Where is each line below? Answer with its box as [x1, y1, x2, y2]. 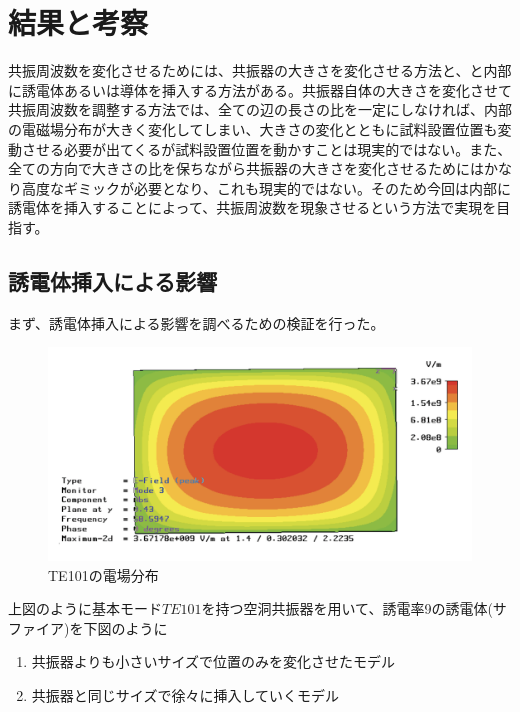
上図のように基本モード [8, 598, 162, 619]
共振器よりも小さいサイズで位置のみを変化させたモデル [31, 651, 396, 672]
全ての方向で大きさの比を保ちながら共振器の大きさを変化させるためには [8, 158, 484, 179]
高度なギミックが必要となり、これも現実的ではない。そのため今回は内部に [21, 177, 512, 198]
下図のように [83, 617, 168, 638]
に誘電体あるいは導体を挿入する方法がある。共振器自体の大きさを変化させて [8, 79, 512, 100]
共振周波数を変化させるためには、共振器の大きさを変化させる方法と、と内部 [8, 60, 512, 81]
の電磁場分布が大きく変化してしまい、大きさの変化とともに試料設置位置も [8, 118, 498, 139]
